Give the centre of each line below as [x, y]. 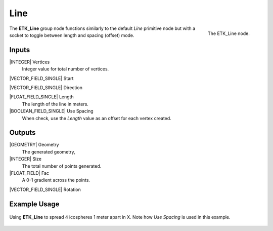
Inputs [20, 50]
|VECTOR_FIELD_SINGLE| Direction [46, 88]
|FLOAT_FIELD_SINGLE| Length [41, 97]
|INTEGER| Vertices [30, 62]
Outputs [22, 132]
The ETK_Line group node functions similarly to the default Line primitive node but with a [102, 28]
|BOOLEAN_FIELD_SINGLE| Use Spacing [51, 111]
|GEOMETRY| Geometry [34, 145]
